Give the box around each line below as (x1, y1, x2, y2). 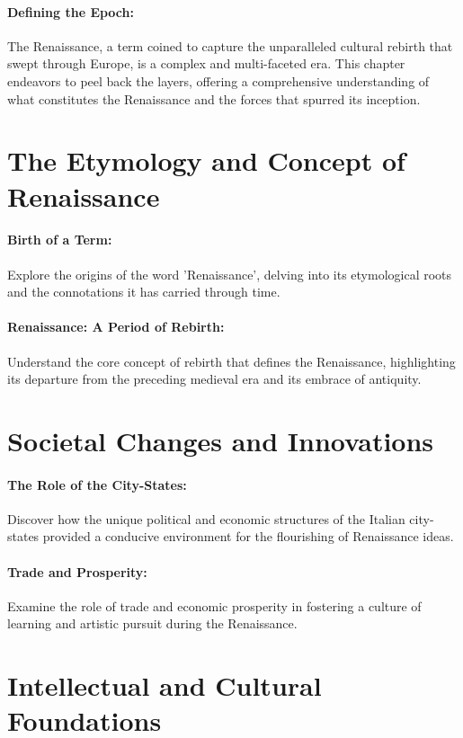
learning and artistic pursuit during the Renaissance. (7, 614, 298, 633)
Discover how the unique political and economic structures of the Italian (7, 509, 405, 528)
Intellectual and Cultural (7, 667, 322, 704)
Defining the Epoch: (7, 2, 134, 21)
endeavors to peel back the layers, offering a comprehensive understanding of (7, 71, 430, 90)
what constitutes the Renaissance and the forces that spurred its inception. (7, 89, 421, 108)
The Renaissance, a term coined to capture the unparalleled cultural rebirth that (7, 36, 453, 55)
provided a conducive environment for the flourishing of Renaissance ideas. (42, 527, 454, 546)
